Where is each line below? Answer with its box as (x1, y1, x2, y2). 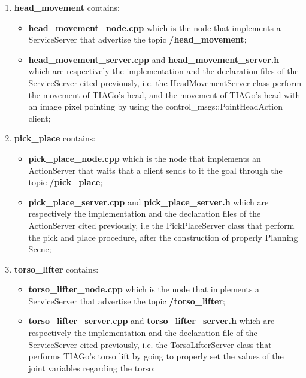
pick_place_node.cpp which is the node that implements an (28, 152, 261, 164)
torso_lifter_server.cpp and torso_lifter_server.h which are (28, 315, 275, 327)
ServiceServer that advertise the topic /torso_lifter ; (28, 294, 225, 307)
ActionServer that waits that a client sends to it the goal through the (28, 164, 283, 176)
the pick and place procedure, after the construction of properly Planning (28, 231, 298, 243)
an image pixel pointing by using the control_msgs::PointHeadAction (28, 100, 283, 113)
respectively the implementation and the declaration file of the (28, 326, 257, 339)
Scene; (28, 243, 51, 255)
